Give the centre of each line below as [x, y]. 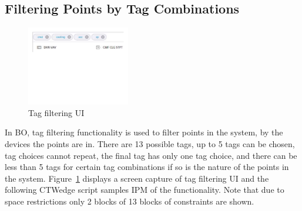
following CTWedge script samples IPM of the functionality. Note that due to [145, 190]
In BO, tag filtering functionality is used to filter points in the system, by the [144, 132]
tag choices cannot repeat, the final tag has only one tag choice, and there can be [151, 155]
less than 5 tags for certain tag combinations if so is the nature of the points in [147, 167]
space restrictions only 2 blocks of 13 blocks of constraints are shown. [130, 201]
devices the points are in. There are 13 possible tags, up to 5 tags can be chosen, [150, 143]
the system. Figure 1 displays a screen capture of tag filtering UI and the [137, 178]
